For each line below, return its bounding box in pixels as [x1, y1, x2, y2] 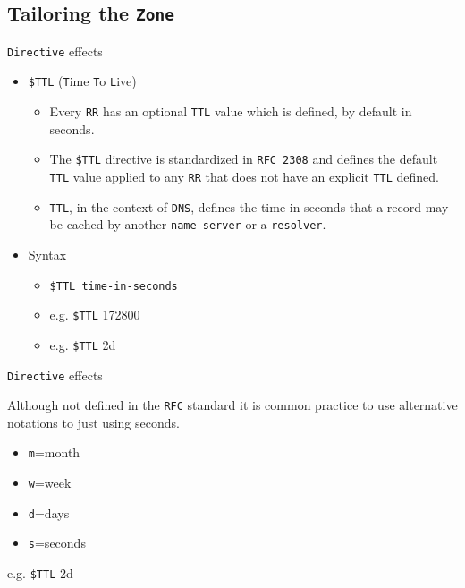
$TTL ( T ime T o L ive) [28, 72, 137, 90]
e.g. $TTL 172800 [49, 305, 140, 324]
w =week [28, 473, 72, 492]
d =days [28, 503, 70, 522]
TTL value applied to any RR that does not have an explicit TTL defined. [49, 167, 439, 185]
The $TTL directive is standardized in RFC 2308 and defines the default [49, 149, 438, 168]
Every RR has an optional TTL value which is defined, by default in [49, 102, 412, 121]
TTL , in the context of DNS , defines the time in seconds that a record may [49, 197, 449, 216]
